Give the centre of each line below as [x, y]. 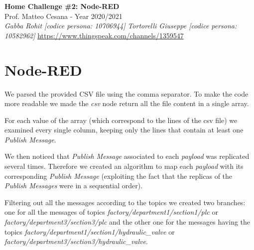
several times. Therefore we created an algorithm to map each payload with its [124, 166]
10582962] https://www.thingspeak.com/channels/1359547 [94, 35]
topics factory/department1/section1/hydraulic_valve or [90, 231]
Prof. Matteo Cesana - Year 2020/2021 [63, 16]
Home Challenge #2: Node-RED [62, 6]
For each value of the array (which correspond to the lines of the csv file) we [121, 120]
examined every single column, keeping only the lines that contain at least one [124, 130]
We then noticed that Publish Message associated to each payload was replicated [127, 156]
